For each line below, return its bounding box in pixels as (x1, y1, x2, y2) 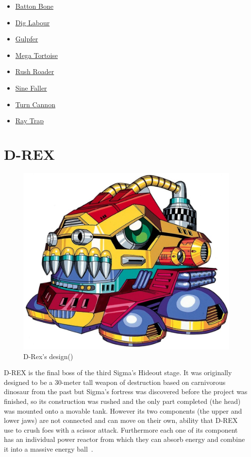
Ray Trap (15, 115, 44, 126)
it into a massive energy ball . (4, 443, 93, 454)
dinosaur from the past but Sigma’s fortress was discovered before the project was (4, 386, 248, 397)
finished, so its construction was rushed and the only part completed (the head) (4, 396, 241, 406)
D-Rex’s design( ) (23, 351, 73, 361)
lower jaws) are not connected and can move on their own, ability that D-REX (4, 415, 238, 425)
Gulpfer (15, 34, 38, 44)
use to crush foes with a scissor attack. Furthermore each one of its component (4, 424, 238, 435)
